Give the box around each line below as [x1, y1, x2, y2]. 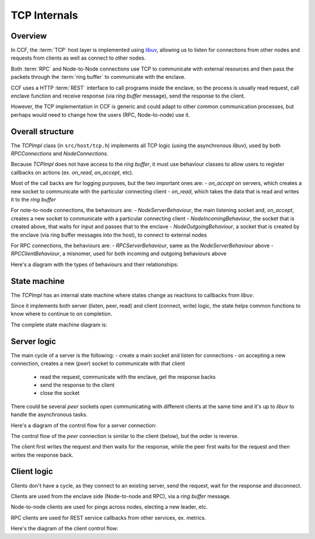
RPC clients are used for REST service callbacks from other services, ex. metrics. [10, 514, 206, 521]
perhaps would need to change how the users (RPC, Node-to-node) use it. [10, 111, 190, 118]
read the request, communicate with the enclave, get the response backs [40, 373, 216, 380]
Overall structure [10, 126, 74, 137]
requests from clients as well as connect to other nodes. [10, 54, 146, 61]
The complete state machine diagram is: [10, 321, 107, 328]
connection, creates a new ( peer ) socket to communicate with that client [10, 360, 185, 367]
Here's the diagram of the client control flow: [10, 525, 119, 532]
